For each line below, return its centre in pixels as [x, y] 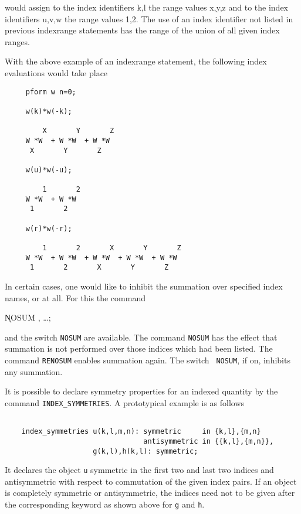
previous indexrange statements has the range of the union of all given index [142, 30]
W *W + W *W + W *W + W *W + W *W [101, 258]
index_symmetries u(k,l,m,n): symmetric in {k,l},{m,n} [141, 432]
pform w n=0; [51, 92]
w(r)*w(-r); [49, 228]
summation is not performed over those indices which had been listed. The [139, 348]
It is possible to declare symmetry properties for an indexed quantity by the [141, 391]
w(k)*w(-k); [49, 111]
